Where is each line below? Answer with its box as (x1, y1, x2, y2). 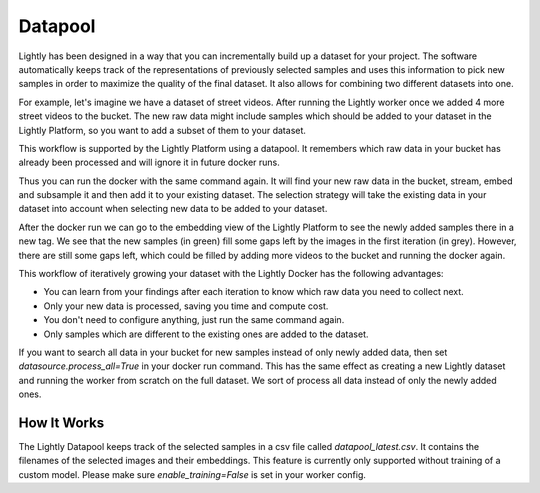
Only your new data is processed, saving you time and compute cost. (43, 300, 329, 312)
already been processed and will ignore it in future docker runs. (18, 156, 280, 169)
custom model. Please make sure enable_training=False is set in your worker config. (18, 468, 367, 480)
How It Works (18, 414, 105, 431)
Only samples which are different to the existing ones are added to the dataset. (43, 328, 369, 340)
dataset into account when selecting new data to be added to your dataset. (18, 203, 328, 215)
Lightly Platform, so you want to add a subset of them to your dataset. (18, 124, 307, 136)
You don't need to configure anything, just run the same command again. (43, 314, 345, 326)
